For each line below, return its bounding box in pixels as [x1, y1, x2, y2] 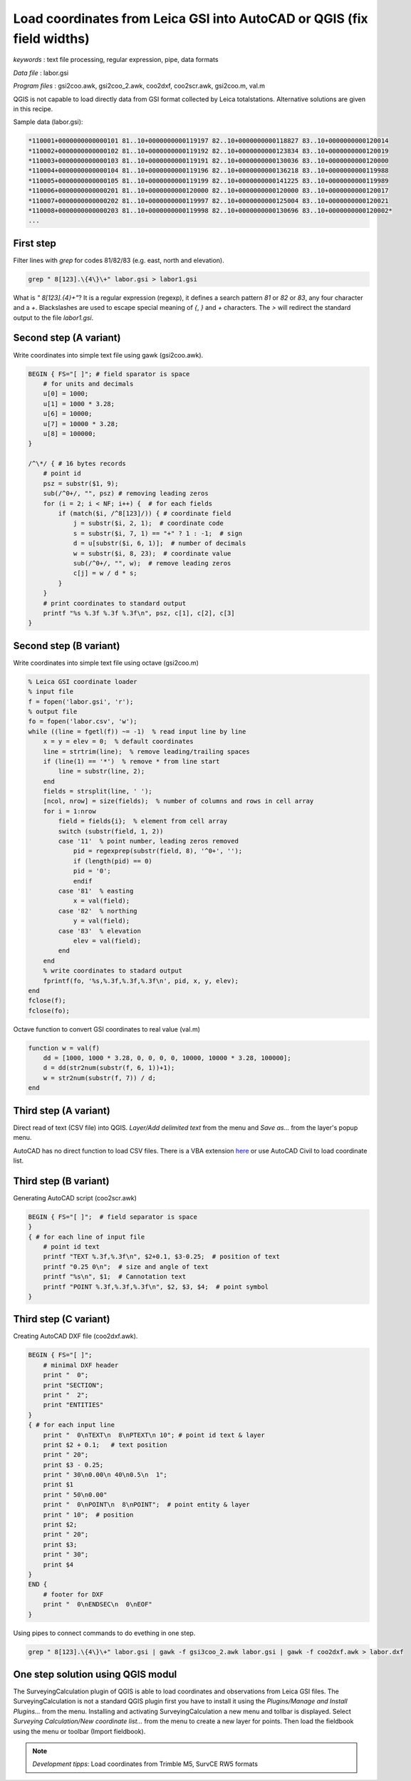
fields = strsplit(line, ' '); [43, 787, 152, 796]
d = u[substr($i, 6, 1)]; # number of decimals [73, 539, 246, 548]
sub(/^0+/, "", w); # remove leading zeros [73, 559, 231, 567]
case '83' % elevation [58, 927, 142, 935]
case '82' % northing [58, 907, 138, 915]
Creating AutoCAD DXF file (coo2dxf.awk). [13, 1332, 138, 1341]
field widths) [13, 31, 90, 46]
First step [13, 237, 56, 249]
